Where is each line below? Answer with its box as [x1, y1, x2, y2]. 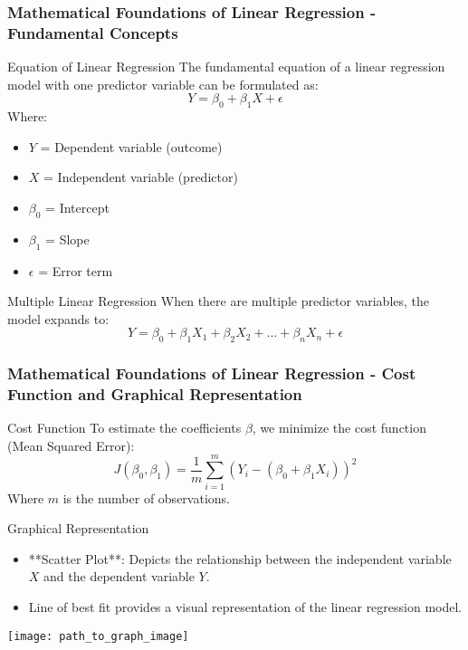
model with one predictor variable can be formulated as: [7, 74, 319, 93]
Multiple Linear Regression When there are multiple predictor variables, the [7, 292, 430, 311]
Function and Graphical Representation [7, 382, 302, 405]
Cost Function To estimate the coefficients [7, 418, 242, 437]
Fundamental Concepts [7, 21, 178, 43]
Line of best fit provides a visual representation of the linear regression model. [28, 597, 463, 616]
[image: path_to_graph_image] [7, 629, 189, 643]
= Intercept [45, 197, 110, 216]
